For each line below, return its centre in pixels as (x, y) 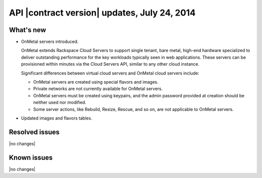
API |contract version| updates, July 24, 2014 (102, 13)
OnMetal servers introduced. (50, 42)
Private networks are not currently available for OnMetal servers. (98, 89)
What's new (27, 30)
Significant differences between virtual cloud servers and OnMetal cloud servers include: (110, 73)
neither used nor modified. (60, 103)
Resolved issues (34, 132)
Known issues (31, 157)
